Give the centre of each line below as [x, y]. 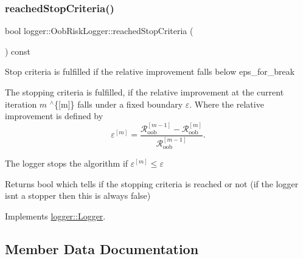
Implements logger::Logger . [55, 216]
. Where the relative [227, 104]
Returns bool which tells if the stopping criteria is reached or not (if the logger [152, 183]
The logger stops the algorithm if [67, 163]
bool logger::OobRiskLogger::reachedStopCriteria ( [99, 31]
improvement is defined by [54, 116]
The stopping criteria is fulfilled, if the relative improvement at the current [145, 92]
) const [18, 51]
